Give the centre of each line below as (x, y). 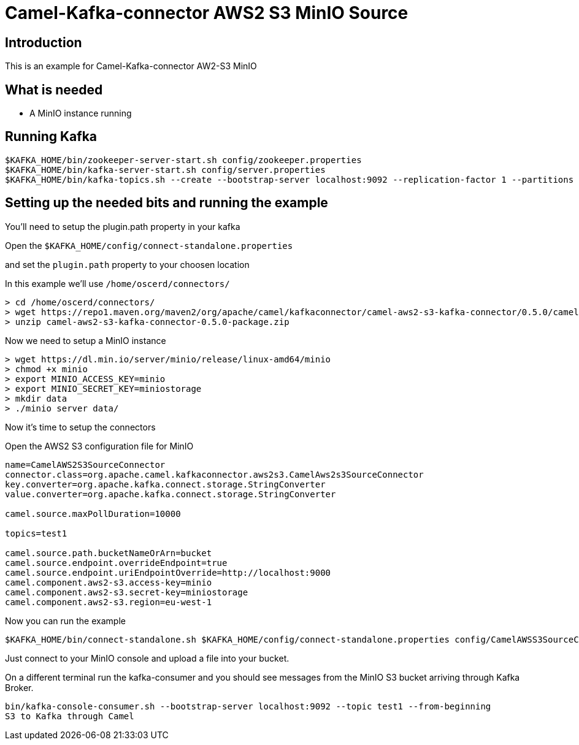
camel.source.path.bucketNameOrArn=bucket (109, 553)
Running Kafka (51, 137)
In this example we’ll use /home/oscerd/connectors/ (117, 283)
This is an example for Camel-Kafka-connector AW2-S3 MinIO (131, 66)
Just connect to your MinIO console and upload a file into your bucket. (147, 658)
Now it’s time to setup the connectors (80, 427)
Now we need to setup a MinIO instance (86, 340)
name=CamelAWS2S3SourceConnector (85, 464)
